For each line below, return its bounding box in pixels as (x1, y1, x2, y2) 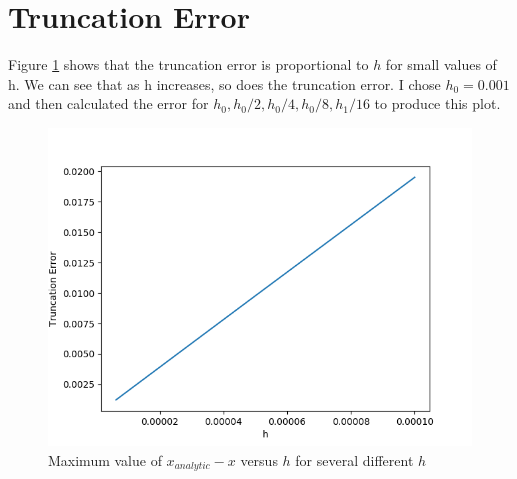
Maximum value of (48, 449, 162, 470)
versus (240, 449, 278, 470)
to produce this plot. (374, 93, 501, 114)
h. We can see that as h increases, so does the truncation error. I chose (8, 73, 441, 94)
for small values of (385, 54, 497, 75)
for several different (295, 449, 414, 470)
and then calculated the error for (8, 93, 209, 114)
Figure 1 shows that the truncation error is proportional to (8, 54, 369, 75)
